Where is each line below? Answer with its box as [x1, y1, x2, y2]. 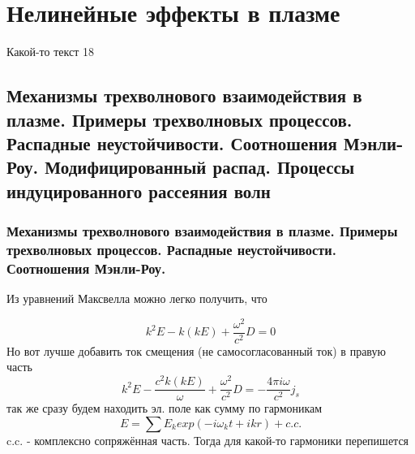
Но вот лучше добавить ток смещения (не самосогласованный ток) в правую [6, 342, 386, 359]
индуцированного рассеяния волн [6, 178, 271, 203]
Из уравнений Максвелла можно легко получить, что [6, 290, 267, 307]
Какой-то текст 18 [6, 43, 94, 60]
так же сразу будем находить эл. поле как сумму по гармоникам [6, 400, 323, 417]
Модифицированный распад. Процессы [45, 154, 355, 179]
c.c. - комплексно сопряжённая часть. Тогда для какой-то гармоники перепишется [6, 431, 409, 448]
